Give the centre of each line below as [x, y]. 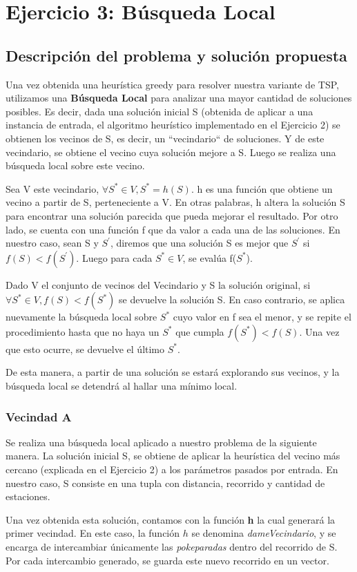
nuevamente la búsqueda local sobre [81, 317]
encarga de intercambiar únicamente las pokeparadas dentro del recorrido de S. [172, 547]
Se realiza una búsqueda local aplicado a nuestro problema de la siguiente [161, 442]
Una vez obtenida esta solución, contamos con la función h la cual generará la [171, 519]
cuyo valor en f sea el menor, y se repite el [262, 317]
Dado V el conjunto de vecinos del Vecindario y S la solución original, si [158, 284]
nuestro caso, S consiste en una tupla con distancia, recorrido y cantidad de [165, 483]
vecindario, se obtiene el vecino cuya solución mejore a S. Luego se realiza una [171, 152]
